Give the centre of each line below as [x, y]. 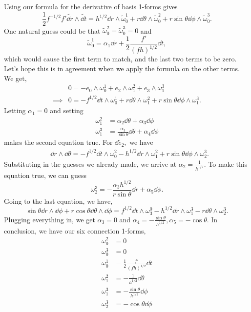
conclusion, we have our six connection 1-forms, [75, 230]
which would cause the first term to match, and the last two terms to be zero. [120, 59]
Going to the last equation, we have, [58, 201]
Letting [15, 110]
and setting [67, 110]
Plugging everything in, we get [50, 219]
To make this [228, 164]
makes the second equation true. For [58, 142]
